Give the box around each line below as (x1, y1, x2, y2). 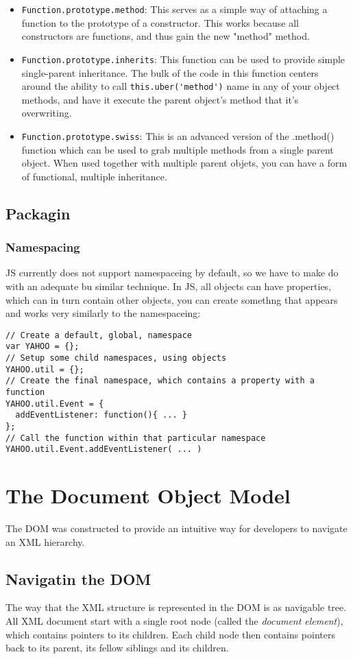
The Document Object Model (5, 481, 291, 510)
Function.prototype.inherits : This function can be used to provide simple (21, 51, 345, 66)
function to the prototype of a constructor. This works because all (21, 15, 299, 29)
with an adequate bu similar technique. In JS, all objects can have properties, (5, 278, 332, 293)
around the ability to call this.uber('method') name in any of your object (21, 79, 340, 93)
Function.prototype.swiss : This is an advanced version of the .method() (21, 128, 334, 143)
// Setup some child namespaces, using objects (5, 353, 227, 363)
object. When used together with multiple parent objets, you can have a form (21, 156, 348, 170)
